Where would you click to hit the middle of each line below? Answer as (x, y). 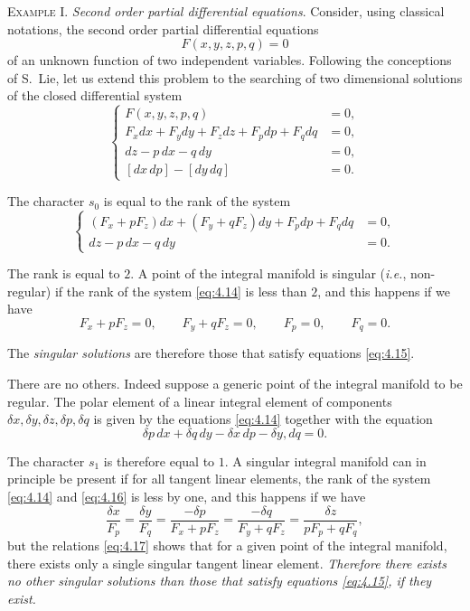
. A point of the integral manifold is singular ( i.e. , (268, 273)
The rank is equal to (64, 273)
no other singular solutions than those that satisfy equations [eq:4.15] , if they (220, 581)
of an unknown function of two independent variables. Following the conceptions (230, 60)
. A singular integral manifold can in (325, 461)
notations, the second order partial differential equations (163, 28)
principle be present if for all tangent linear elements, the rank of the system (219, 479)
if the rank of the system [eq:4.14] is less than (181, 291)
